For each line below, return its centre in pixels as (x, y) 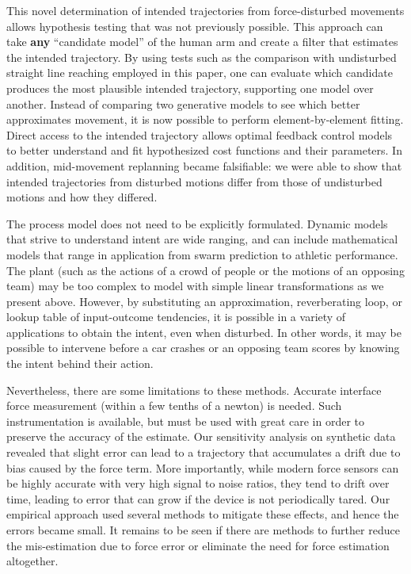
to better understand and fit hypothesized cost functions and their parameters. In (204, 150)
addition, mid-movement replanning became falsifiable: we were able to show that (204, 165)
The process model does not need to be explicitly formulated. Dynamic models (197, 223)
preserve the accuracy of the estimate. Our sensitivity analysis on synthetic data (201, 436)
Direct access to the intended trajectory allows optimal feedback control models (200, 134)
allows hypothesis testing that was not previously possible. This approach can (195, 26)
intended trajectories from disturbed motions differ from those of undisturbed (194, 181)
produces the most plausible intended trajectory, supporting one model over (190, 88)
